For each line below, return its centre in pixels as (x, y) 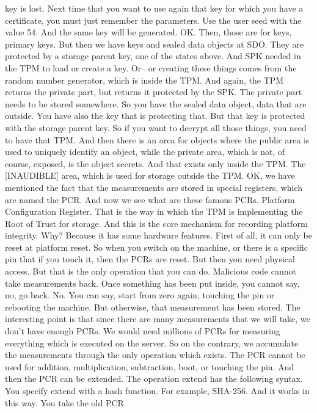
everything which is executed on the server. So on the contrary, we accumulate (152, 343)
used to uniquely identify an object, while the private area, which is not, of (145, 152)
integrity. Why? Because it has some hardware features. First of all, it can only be (159, 235)
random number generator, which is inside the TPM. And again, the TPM (144, 80)
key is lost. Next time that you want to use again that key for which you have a (154, 8)
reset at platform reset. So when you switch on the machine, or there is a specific (156, 247)
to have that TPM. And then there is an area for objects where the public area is (157, 139)
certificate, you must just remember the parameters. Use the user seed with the (153, 20)
